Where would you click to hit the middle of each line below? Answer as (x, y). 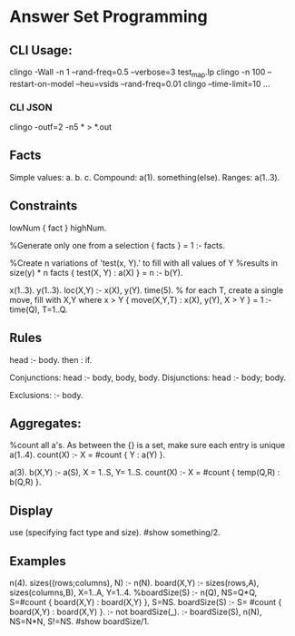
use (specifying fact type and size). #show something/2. (115, 533)
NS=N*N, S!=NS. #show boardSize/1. (79, 621)
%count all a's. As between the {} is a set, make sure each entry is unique (147, 445)
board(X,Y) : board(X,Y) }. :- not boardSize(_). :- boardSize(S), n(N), (136, 612)
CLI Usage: (41, 50)
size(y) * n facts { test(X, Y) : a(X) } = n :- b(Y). (96, 272)
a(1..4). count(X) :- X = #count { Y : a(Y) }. (88, 455)
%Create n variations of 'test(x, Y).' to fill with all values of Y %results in (144, 263)
